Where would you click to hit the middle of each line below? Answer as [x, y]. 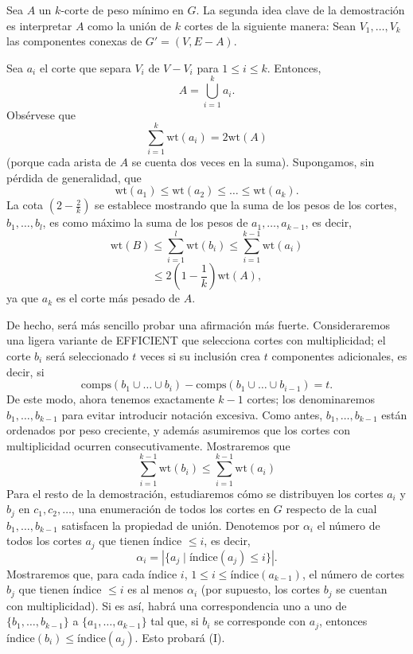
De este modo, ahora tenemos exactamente [111, 399]
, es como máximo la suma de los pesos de [145, 222]
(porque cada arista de [61, 162]
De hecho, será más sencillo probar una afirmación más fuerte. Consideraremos [198, 324]
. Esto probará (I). [180, 637]
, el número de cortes [353, 573]
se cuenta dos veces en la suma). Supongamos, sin [253, 162]
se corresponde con [260, 621]
